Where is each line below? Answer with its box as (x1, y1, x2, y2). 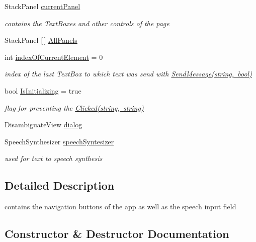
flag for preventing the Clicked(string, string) (5, 102, 144, 113)
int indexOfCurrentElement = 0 (5, 51, 103, 62)
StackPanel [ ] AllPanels (5, 35, 77, 45)
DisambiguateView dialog (5, 119, 82, 130)
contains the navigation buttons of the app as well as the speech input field (5, 201, 236, 212)
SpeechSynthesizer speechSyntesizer (5, 136, 114, 146)
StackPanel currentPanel (5, 1, 80, 11)
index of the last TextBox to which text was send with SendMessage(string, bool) (5, 68, 252, 79)
